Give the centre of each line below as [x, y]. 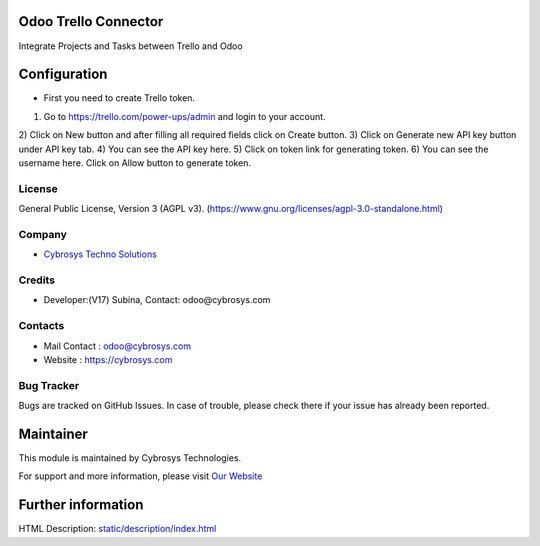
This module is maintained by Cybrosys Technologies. [130, 457]
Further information [81, 505]
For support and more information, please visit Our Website [140, 476]
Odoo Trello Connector [91, 21]
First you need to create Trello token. [119, 98]
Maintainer [53, 433]
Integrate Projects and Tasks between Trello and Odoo [131, 46]
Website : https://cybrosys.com [108, 359]
